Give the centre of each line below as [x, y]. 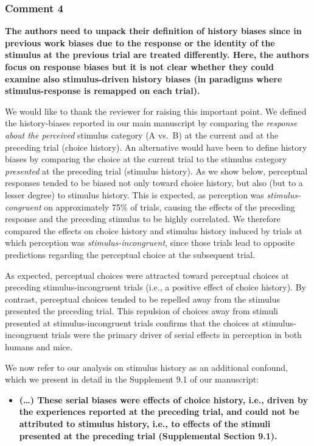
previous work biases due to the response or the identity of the [140, 42]
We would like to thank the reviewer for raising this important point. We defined [156, 111]
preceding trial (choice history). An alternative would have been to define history [156, 147]
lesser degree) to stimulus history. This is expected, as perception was [134, 194]
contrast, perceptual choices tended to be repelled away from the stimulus [142, 299]
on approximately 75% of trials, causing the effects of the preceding [169, 207]
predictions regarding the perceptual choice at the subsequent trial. [130, 254]
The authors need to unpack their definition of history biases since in [153, 31]
